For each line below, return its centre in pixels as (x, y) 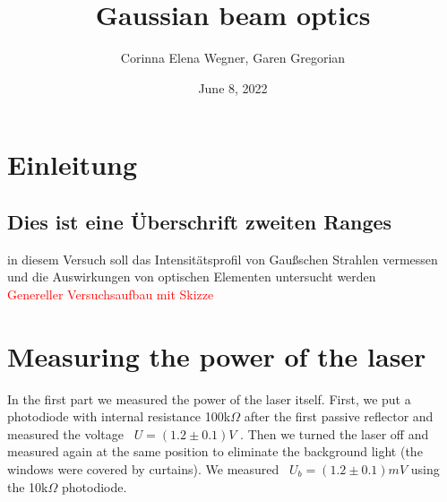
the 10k (28, 486)
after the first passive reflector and (339, 416)
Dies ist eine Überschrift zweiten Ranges (200, 221)
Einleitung (73, 164)
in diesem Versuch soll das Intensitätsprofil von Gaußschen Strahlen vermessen (223, 259)
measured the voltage (65, 433)
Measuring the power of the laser (217, 355)
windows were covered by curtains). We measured (143, 468)
